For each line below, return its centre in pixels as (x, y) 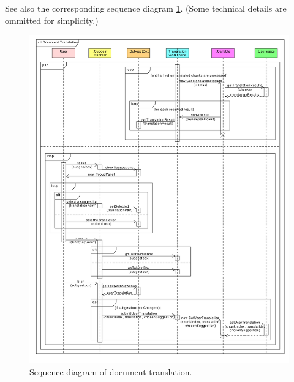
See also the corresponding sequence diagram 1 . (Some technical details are (146, 8)
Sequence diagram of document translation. (111, 371)
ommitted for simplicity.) (52, 20)
